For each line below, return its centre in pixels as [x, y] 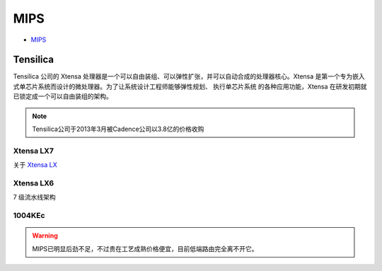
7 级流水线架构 [34, 197]
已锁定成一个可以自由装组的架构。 [63, 96]
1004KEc [29, 216]
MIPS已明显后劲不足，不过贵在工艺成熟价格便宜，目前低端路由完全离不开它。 [145, 248]
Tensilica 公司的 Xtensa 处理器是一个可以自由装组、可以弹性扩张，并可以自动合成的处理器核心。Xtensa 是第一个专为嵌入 [189, 76]
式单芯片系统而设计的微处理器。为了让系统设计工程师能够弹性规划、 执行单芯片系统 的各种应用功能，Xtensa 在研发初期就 [190, 86]
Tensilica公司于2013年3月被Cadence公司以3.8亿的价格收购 [118, 129]
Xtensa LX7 [34, 151]
